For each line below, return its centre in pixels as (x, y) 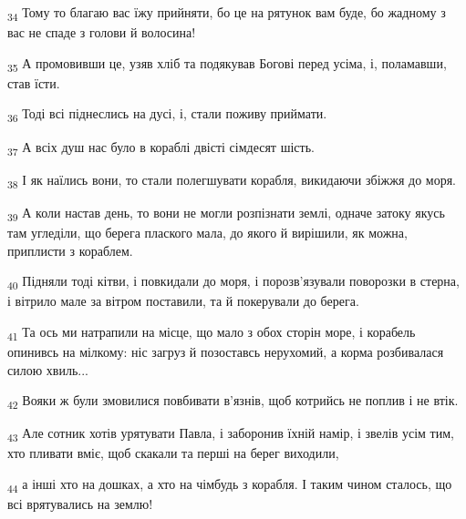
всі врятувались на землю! (80, 504)
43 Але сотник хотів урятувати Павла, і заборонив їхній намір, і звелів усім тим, (231, 434)
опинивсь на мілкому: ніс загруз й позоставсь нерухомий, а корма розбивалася (226, 351)
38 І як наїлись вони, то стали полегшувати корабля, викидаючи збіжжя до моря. (232, 180)
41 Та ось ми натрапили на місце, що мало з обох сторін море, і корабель (212, 332)
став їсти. (34, 82)
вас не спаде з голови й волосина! (102, 32)
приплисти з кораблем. (70, 250)
